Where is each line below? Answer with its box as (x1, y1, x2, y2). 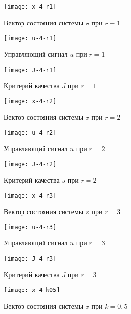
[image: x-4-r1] (4, 3, 57, 10)
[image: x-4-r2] (4, 97, 57, 105)
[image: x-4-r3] (4, 192, 57, 199)
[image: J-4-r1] (4, 66, 57, 73)
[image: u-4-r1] (4, 35, 57, 42)
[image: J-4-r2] (4, 161, 57, 168)
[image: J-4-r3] (4, 255, 57, 262)
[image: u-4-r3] (4, 223, 57, 231)
